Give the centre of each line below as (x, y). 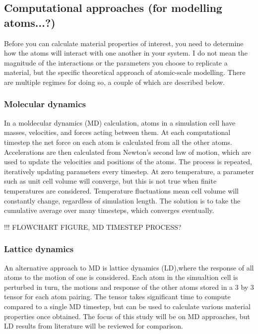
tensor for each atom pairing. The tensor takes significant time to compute (117, 297)
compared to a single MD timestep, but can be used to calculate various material (127, 306)
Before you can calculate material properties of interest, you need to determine (124, 43)
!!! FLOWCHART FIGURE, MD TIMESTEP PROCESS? (93, 227)
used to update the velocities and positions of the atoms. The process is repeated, (128, 162)
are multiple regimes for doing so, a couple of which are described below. (114, 82)
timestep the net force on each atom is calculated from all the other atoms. (118, 142)
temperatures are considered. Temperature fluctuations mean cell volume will (121, 190)
